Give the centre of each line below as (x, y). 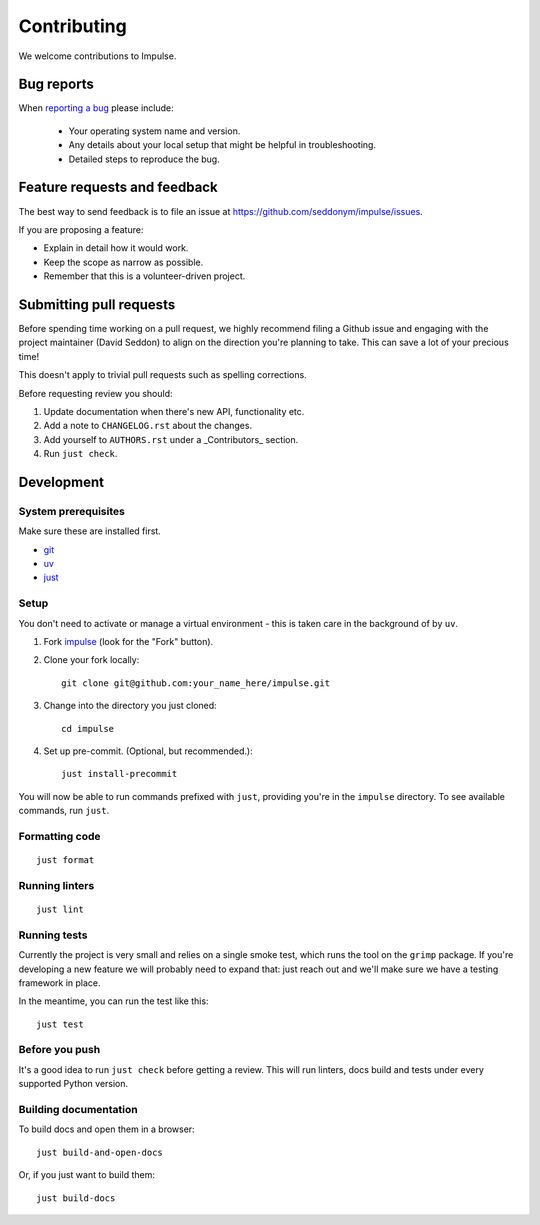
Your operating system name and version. (154, 131)
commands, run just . (64, 811)
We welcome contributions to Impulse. (97, 56)
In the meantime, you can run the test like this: (113, 1001)
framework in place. (59, 982)
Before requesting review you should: (96, 393)
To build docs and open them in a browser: (106, 1129)
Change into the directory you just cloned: (130, 706)
